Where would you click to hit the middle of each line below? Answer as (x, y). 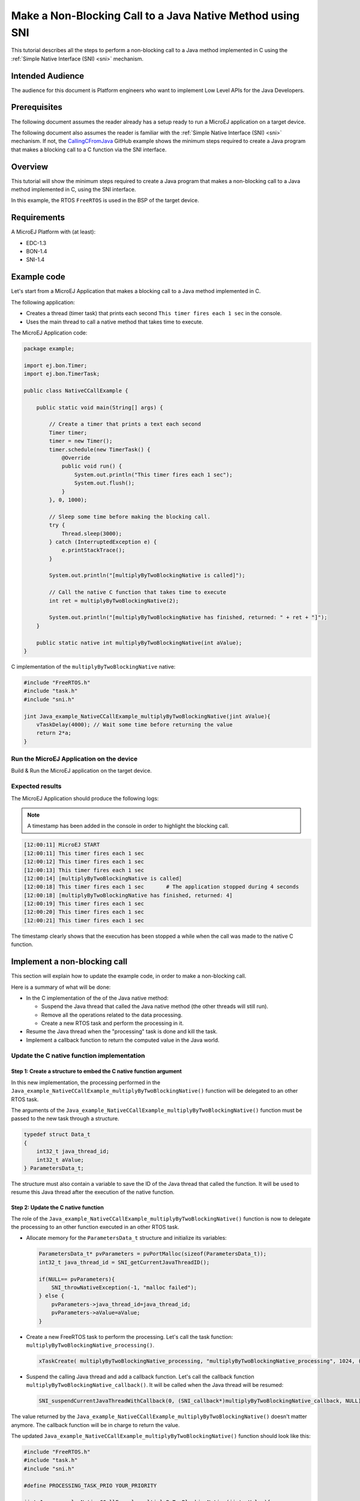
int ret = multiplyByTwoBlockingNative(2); (114, 601)
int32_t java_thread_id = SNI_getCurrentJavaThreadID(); (124, 1262)
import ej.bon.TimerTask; (62, 374)
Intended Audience (48, 76)
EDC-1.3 (36, 243)
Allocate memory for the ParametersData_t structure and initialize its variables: (127, 1238)
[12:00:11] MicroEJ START (62, 845)
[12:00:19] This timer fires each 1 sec (84, 904)
